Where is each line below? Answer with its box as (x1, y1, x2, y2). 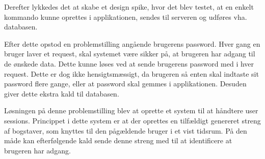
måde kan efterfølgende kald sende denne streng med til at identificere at (4, 135, 232, 146)
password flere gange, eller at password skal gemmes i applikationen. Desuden (4, 78, 247, 89)
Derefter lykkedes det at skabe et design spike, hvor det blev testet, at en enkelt (4, 2, 254, 12)
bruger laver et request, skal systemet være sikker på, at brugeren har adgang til (4, 48, 255, 59)
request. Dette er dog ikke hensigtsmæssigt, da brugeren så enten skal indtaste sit (4, 68, 259, 79)
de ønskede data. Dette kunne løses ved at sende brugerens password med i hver (4, 58, 254, 69)
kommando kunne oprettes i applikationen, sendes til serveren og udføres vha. (4, 11, 247, 22)
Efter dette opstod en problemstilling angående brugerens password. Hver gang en (4, 38, 260, 49)
